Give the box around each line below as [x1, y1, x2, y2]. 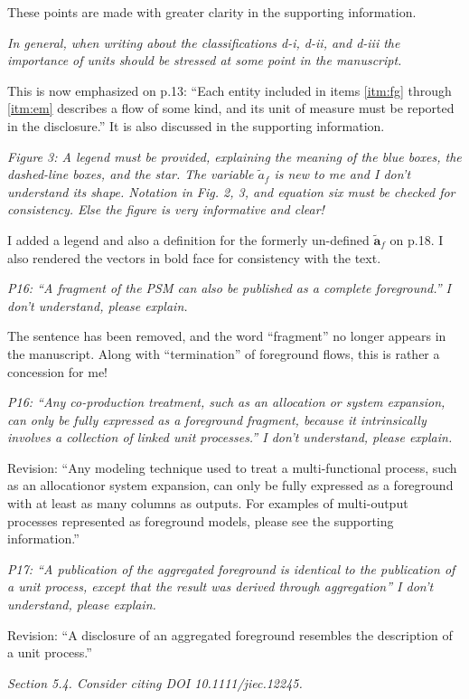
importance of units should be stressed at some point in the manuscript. [7, 51, 402, 70]
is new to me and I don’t [274, 165, 411, 184]
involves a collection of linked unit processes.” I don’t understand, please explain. [7, 428, 453, 447]
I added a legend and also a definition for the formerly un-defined [7, 230, 370, 249]
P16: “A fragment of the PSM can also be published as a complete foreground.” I [7, 279, 452, 298]
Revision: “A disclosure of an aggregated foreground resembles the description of [7, 625, 453, 644]
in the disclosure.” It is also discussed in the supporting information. [7, 116, 385, 135]
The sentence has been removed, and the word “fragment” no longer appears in [7, 326, 446, 345]
